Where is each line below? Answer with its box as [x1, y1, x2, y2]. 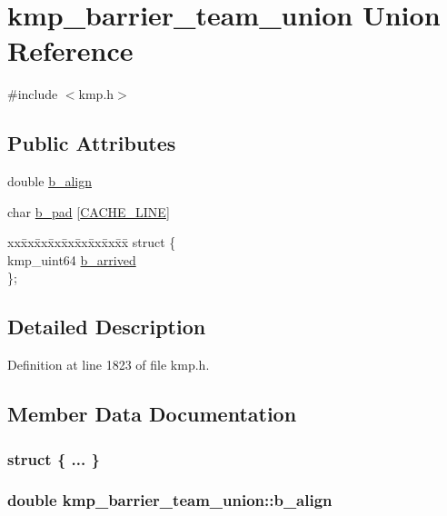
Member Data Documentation [7, 400, 297, 428]
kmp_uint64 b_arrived [7, 250, 136, 269]
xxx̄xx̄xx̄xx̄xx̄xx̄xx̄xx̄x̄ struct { [7, 233, 176, 252]
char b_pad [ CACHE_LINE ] [7, 202, 170, 221]
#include [7, 84, 58, 104]
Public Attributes [7, 129, 176, 157]
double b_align [7, 172, 92, 191]
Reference [7, 32, 134, 69]
